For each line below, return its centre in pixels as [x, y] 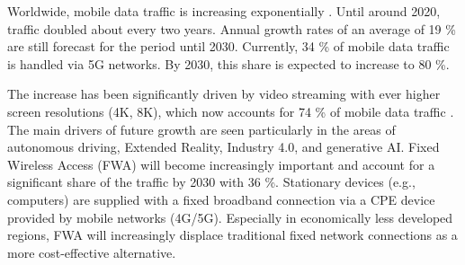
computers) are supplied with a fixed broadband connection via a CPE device [221, 199]
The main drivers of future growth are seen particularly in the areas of [201, 129]
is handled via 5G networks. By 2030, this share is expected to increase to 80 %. [228, 63]
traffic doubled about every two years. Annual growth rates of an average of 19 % [232, 28]
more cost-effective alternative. [92, 252]
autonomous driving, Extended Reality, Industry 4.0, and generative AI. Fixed [224, 147]
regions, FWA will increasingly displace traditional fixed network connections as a [232, 235]
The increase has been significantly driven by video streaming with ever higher [224, 94]
